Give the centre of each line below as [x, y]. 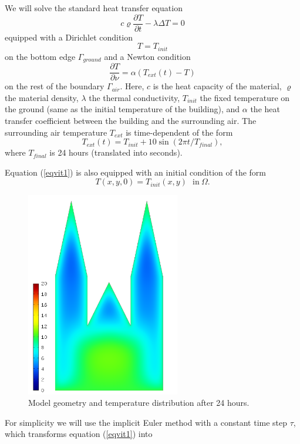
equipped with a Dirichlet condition [69, 37]
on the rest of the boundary [55, 86]
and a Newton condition [147, 56]
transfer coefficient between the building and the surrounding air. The [131, 120]
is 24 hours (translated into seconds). [116, 152]
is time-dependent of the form [179, 132]
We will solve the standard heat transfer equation [94, 8]
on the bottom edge [40, 56]
